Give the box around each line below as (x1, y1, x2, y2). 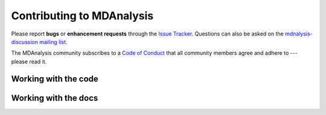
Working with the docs (11, 93, 98, 103)
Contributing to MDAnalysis (11, 9, 154, 22)
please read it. (11, 58, 47, 65)
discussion (11, 38, 39, 45)
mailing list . (39, 38, 68, 45)
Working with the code (11, 73, 99, 84)
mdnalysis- (284, 30, 313, 37)
